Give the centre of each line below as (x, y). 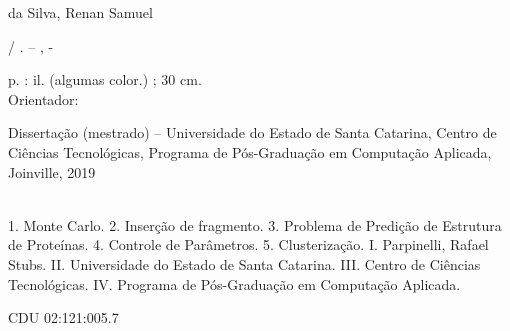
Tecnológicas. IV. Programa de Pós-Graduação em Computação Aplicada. (234, 283)
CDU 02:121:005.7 (63, 317)
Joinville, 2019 (52, 171)
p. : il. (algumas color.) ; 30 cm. (105, 79)
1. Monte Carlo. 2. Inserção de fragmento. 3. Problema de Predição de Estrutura (255, 224)
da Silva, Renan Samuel (80, 12)
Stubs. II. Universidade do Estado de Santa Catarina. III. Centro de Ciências (244, 263)
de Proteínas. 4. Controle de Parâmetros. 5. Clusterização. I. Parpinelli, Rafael (248, 244)
